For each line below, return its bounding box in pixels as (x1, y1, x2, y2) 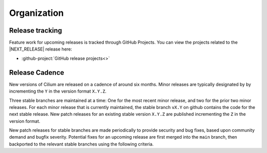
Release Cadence (9, 68, 64, 77)
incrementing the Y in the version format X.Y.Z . (9, 88, 107, 94)
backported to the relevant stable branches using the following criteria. (9, 141, 154, 147)
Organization (9, 7, 64, 18)
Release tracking (9, 26, 62, 35)
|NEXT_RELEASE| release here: (9, 46, 73, 52)
